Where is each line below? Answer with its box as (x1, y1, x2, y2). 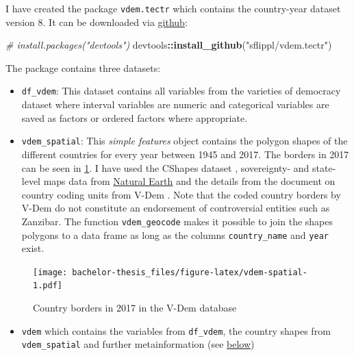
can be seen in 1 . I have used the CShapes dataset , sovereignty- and (21, 160, 309, 175)
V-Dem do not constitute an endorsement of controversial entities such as (21, 201, 330, 215)
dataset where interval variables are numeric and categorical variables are (21, 97, 329, 112)
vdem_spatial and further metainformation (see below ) (21, 337, 255, 351)
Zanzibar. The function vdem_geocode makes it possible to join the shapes (21, 214, 333, 228)
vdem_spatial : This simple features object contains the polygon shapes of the (21, 133, 348, 148)
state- (312, 160, 336, 175)
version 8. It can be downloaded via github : (5, 14, 188, 29)
